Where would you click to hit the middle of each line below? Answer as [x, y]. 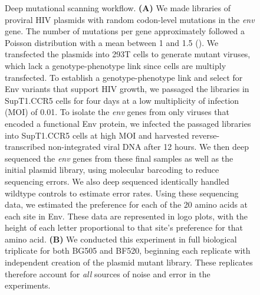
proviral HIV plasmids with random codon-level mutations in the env [130, 19]
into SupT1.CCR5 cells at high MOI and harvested [97, 135]
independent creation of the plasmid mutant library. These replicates [129, 262]
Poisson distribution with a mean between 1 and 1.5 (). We [112, 42]
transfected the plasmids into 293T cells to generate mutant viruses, [128, 54]
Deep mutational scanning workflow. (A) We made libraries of [118, 8]
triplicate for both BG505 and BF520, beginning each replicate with [128, 250]
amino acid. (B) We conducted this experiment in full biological [121, 239]
